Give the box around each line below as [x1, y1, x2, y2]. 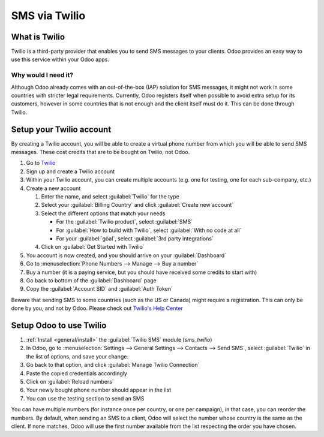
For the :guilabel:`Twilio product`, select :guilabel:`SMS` [56, 218, 193, 225]
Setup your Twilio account [11, 124, 112, 134]
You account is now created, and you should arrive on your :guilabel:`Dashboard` [26, 252, 227, 259]
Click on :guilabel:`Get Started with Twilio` [41, 243, 145, 251]
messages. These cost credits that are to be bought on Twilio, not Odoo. [11, 149, 190, 156]
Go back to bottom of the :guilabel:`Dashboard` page [26, 276, 157, 284]
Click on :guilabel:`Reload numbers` [26, 378, 114, 385]
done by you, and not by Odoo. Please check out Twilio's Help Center [11, 305, 183, 312]
